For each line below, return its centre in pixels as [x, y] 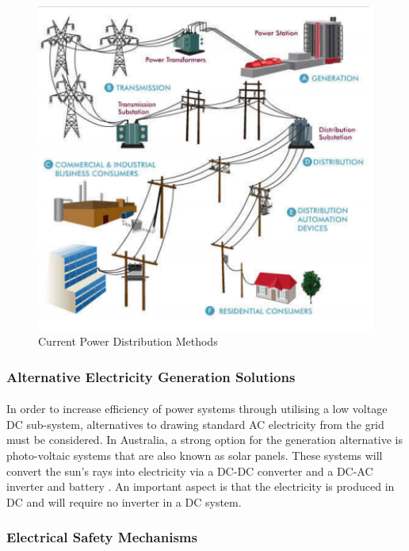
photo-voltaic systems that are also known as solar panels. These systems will [195, 455]
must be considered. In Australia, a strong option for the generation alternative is [204, 440]
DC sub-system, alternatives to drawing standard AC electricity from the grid [195, 424]
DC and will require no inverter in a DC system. [124, 501]
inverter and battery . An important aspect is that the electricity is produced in [201, 486]
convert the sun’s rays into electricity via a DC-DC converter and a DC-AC [190, 471]
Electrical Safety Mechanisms [102, 537]
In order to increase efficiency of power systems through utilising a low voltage [197, 409]
